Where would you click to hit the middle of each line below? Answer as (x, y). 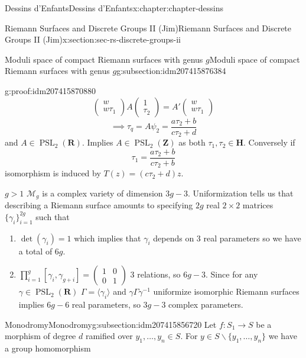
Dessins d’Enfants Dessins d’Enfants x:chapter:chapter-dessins (114, 8)
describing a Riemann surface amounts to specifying (99, 205)
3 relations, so (155, 274)
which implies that (108, 238)
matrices (258, 205)
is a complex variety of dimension (102, 193)
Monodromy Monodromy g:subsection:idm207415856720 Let (111, 324)
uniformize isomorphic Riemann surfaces (226, 291)
